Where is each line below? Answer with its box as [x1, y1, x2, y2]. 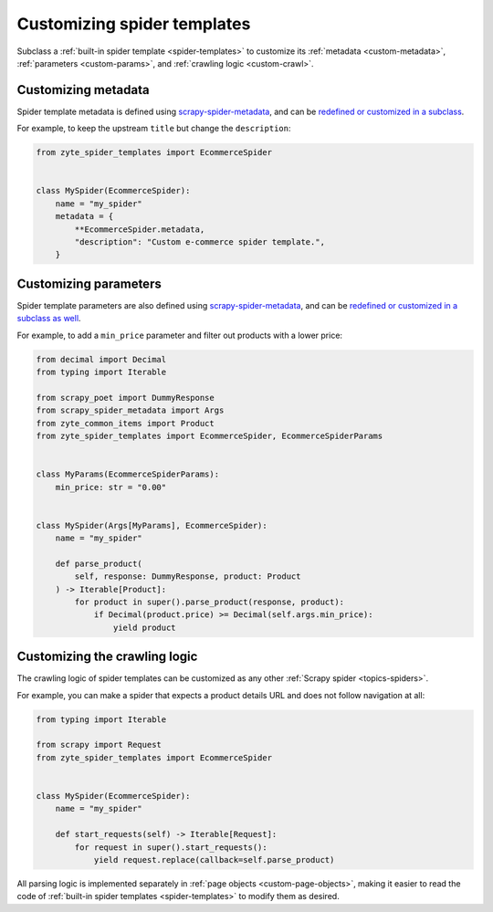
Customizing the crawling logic [16, 649, 198, 665]
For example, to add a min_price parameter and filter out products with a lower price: [16, 330, 342, 341]
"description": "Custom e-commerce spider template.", [74, 236, 326, 246]
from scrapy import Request [36, 739, 162, 750]
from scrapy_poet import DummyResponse [36, 393, 215, 403]
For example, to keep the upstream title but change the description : [16, 123, 291, 134]
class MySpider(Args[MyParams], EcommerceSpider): [36, 520, 268, 530]
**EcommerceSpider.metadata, [74, 224, 205, 235]
